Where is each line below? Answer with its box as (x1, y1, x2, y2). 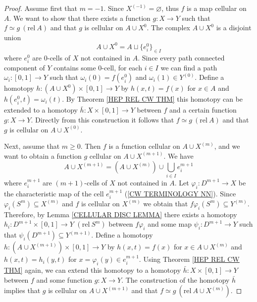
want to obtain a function (4, 150, 82, 161)
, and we (214, 141, 240, 151)
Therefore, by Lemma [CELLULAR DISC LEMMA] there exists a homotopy (4, 209, 237, 219)
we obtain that (143, 198, 188, 208)
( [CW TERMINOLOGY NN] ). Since (124, 188, 236, 198)
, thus (161, 3, 179, 13)
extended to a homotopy (4, 105, 78, 115)
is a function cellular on (108, 141, 180, 151)
